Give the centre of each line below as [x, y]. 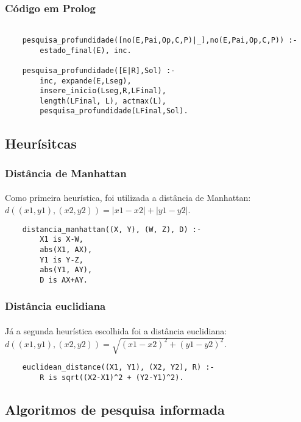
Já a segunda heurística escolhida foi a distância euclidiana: [116, 330]
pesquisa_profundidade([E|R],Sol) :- [99, 70]
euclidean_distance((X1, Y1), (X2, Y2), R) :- [118, 367]
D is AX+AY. [64, 280]
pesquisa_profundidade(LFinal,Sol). [114, 111]
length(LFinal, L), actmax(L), [103, 101]
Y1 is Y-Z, [62, 260]
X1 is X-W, [62, 240]
